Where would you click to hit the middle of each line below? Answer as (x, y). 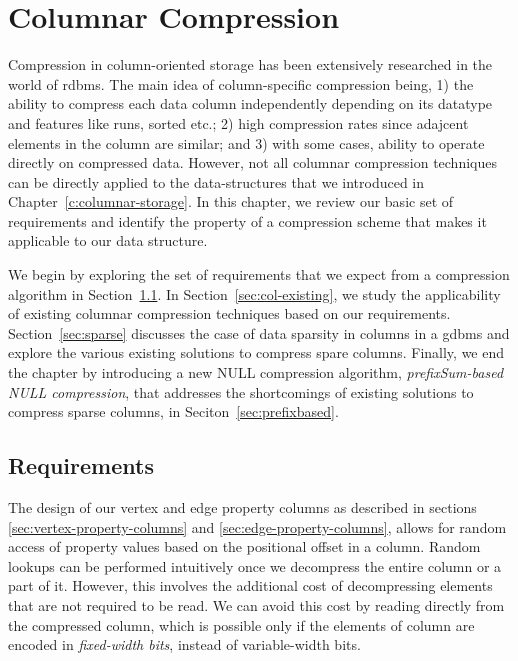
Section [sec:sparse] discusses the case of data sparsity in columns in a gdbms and (259, 332)
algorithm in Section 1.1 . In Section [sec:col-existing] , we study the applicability (254, 293)
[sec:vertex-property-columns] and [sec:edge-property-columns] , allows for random (257, 526)
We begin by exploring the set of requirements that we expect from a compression (259, 274)
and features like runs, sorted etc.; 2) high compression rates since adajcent (238, 122)
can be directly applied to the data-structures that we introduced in (216, 181)
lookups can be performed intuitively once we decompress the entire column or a (255, 565)
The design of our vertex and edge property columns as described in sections (242, 507)
